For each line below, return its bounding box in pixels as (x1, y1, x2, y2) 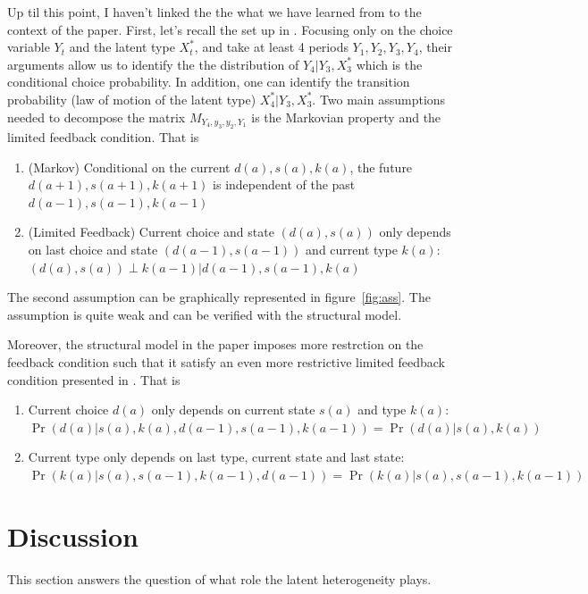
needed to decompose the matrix (7, 107, 186, 126)
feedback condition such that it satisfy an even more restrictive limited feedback (7, 352, 446, 371)
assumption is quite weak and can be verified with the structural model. (7, 305, 402, 323)
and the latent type (69, 38, 175, 56)
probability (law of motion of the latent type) (7, 89, 256, 108)
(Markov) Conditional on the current (28, 157, 231, 176)
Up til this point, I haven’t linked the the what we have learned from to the (7, 3, 422, 21)
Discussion (7, 517, 139, 554)
